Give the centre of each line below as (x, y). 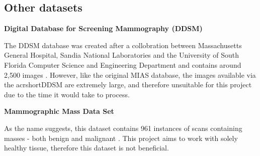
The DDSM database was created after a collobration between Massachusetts (123, 45)
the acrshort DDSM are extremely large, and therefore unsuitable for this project (128, 85)
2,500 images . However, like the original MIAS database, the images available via (130, 74)
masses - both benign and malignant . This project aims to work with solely (121, 138)
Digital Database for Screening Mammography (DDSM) (103, 28)
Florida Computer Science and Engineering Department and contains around (123, 64)
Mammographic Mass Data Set (59, 111)
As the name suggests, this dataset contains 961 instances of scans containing (123, 128)
